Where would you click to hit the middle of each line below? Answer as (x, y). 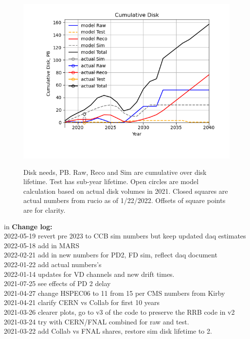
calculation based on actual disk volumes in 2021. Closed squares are (126, 191)
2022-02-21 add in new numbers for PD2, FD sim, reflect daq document (111, 255)
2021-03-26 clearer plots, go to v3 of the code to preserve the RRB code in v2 (119, 312)
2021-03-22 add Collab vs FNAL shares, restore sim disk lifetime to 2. (108, 331)
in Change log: (28, 226)
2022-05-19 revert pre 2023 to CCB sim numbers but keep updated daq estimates (125, 236)
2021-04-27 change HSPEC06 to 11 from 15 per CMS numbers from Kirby (115, 293)
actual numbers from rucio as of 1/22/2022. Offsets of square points (125, 200)
